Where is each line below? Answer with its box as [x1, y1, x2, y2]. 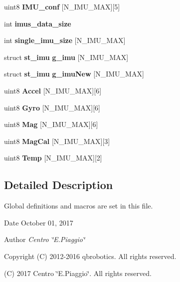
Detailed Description [4, 177, 113, 192]
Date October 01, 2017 [4, 217, 73, 227]
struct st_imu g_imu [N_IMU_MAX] [4, 51, 129, 62]
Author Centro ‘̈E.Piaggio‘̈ [4, 234, 85, 244]
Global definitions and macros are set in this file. [4, 200, 153, 211]
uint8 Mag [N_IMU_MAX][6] [4, 119, 98, 129]
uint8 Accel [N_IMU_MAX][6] [4, 85, 102, 95]
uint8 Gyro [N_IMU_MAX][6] [4, 102, 100, 112]
